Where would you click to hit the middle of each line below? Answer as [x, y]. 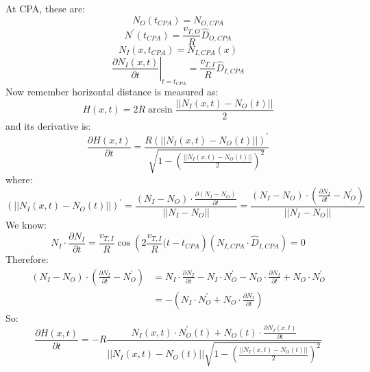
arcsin [160, 110]
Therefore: [27, 259]
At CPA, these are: [46, 8]
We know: [26, 225]
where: [19, 179]
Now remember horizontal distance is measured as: [112, 92]
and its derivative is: [48, 125]
